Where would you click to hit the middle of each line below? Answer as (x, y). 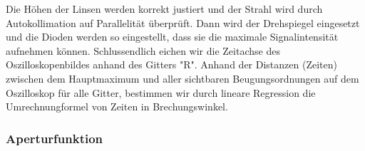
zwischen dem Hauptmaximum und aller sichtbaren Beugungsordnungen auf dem (182, 78)
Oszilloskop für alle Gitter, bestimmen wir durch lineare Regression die (161, 92)
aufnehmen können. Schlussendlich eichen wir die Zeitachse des (143, 50)
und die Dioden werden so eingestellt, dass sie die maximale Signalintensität (172, 37)
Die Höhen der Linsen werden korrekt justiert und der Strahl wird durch (164, 9)
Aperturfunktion (55, 138)
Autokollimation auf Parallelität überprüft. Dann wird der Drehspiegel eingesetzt (183, 22)
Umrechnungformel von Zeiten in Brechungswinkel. (117, 106)
